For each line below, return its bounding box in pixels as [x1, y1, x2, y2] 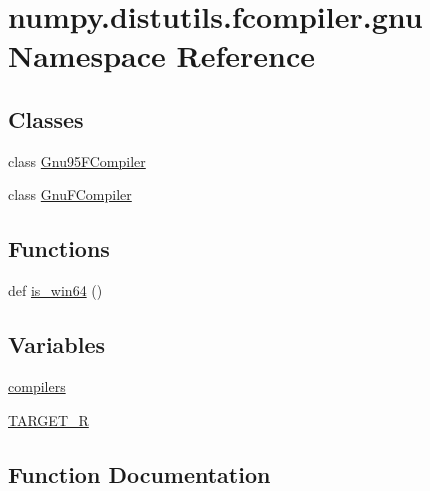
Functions [8, 233, 110, 264]
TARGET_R [8, 409, 89, 430]
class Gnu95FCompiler [8, 150, 146, 171]
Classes [8, 103, 84, 134]
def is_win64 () [8, 280, 103, 301]
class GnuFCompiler [8, 184, 132, 205]
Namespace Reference [8, 35, 315, 76]
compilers [8, 375, 66, 396]
